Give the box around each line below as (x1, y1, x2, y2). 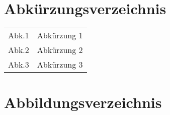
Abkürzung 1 (37, 29, 83, 41)
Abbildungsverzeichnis (4, 92, 162, 112)
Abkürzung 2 (37, 44, 83, 56)
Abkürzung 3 (37, 59, 83, 71)
